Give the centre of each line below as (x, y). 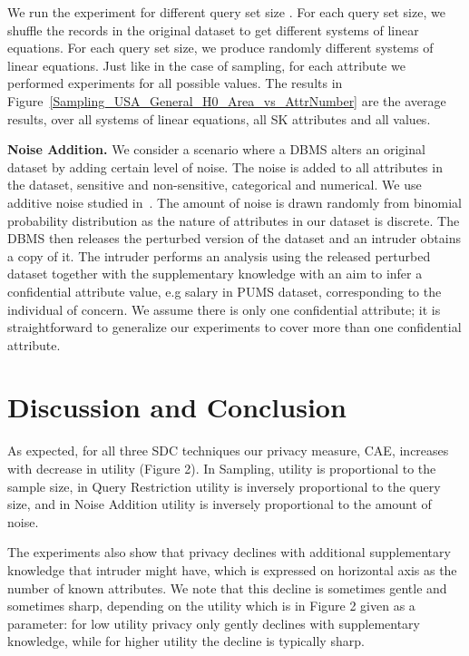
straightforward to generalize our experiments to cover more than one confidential (234, 327)
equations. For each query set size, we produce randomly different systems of (220, 48)
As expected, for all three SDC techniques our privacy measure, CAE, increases (228, 450)
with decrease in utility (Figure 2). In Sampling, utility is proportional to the (222, 468)
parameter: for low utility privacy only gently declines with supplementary (214, 623)
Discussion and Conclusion (177, 407)
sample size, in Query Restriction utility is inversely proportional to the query (224, 486)
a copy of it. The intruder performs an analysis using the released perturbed (219, 255)
